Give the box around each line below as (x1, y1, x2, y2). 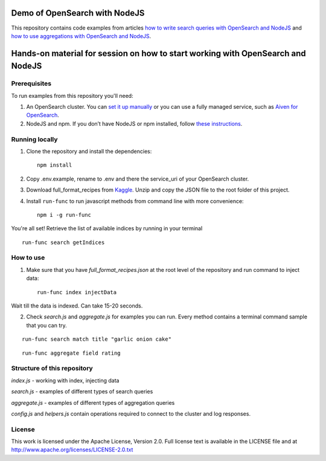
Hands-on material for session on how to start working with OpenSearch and (11, 48, 306, 59)
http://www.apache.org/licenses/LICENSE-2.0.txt (11, 446, 133, 453)
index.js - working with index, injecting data (11, 376, 120, 384)
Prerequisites (11, 79, 51, 88)
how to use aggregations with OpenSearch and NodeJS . (11, 32, 152, 39)
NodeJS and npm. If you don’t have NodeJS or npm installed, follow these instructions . (26, 120, 243, 127)
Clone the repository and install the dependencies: (26, 147, 152, 155)
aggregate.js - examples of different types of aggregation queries (11, 399, 175, 406)
